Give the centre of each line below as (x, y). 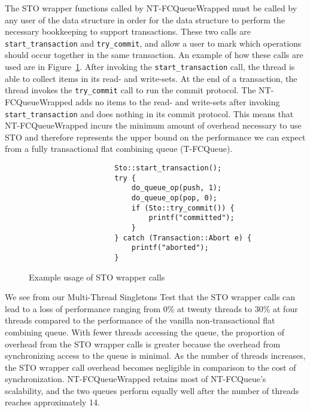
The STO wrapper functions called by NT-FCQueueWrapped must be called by (151, 8)
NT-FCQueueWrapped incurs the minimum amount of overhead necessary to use (153, 125)
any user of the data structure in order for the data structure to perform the (145, 19)
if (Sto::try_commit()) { (183, 208)
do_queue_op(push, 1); (177, 188)
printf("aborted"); (170, 248)
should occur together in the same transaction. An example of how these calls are (154, 55)
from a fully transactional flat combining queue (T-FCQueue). (119, 149)
